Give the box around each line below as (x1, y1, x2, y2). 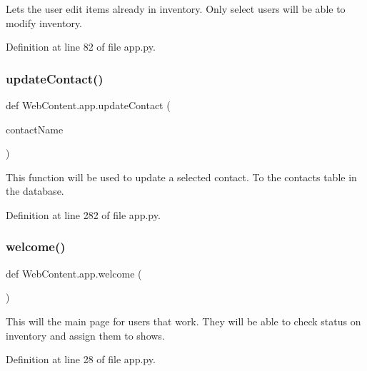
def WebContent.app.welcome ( (6, 265, 142, 280)
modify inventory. (6, 15, 83, 30)
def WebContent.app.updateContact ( (6, 98, 171, 112)
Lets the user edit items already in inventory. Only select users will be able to (6, 1, 346, 16)
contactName (6, 121, 64, 136)
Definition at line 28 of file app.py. (6, 352, 156, 367)
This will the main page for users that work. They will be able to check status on (6, 313, 361, 328)
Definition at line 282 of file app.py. (6, 207, 161, 222)
